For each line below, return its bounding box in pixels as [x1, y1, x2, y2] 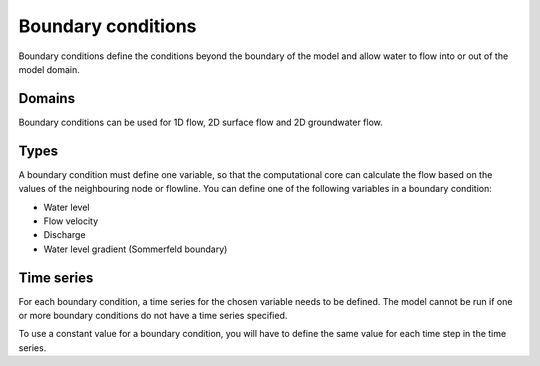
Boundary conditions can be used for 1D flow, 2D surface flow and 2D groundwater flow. [18, 116, 384, 128]
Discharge [43, 229, 86, 241]
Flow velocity [43, 215, 99, 227]
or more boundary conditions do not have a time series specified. [18, 310, 288, 321]
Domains [18, 90, 75, 107]
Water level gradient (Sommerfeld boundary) [43, 243, 228, 255]
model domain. [18, 63, 80, 75]
